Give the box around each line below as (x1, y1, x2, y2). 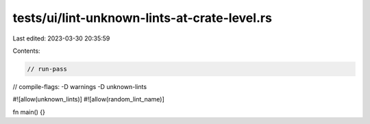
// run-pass (27, 65, 68, 73)
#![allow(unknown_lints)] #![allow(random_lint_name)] (12, 95, 164, 103)
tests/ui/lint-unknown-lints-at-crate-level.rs (12, 10, 272, 25)
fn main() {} (12, 108, 46, 116)
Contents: (12, 47, 40, 55)
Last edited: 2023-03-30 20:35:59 (12, 34, 110, 42)
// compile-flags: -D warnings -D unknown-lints (12, 82, 147, 90)
